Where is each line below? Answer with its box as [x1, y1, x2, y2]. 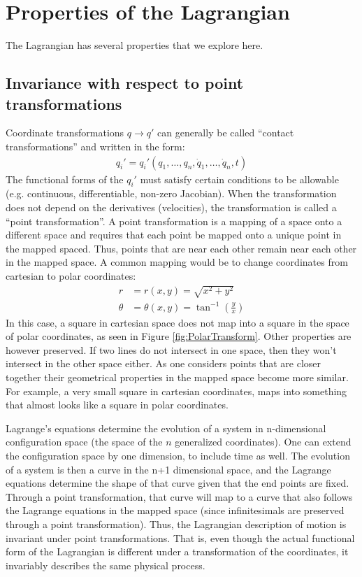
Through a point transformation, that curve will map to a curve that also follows [6, 489, 353, 504]
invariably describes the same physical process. [6, 557, 205, 572]
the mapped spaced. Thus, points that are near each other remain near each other [6, 241, 357, 255]
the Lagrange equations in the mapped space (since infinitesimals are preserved [6, 503, 345, 518]
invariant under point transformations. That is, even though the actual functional [6, 530, 355, 545]
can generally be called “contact [157, 125, 294, 140]
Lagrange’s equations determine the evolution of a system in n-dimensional [6, 420, 326, 435]
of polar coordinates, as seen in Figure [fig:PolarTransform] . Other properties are [6, 329, 352, 343]
